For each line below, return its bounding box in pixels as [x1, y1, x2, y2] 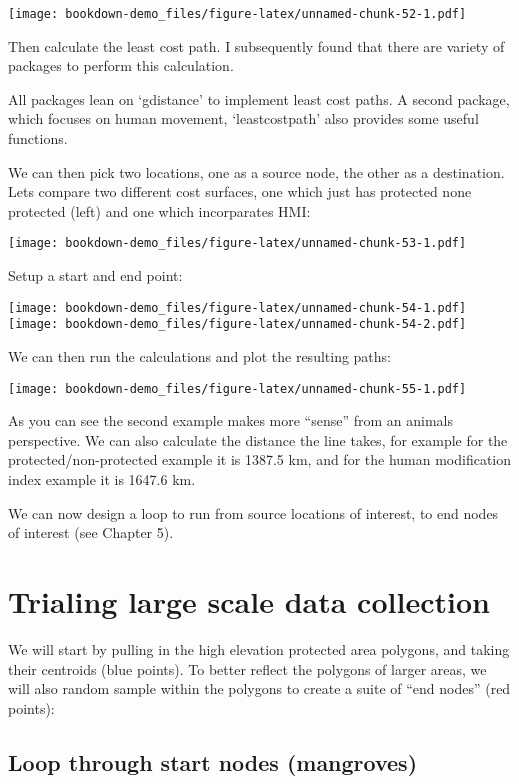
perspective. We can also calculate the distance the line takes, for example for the [8, 429, 508, 450]
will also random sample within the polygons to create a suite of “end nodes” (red [8, 678, 511, 699]
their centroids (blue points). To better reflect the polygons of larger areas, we [8, 658, 487, 679]
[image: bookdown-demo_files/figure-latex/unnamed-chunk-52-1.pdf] [8, 7, 467, 21]
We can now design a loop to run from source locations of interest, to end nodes [8, 502, 499, 523]
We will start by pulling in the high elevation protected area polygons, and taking [8, 638, 510, 659]
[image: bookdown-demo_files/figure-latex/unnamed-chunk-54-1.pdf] [8, 300, 467, 315]
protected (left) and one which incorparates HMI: [8, 200, 311, 221]
